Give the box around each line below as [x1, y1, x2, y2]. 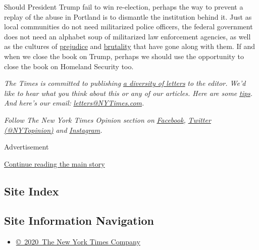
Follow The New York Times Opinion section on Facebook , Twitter [4, 114, 211, 125]
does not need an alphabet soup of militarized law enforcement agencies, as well [4, 31, 251, 41]
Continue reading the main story [4, 158, 105, 169]
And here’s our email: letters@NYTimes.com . [4, 97, 144, 108]
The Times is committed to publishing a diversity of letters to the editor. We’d [4, 78, 246, 88]
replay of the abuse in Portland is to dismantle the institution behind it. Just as [4, 11, 252, 22]
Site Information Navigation [4, 213, 154, 228]
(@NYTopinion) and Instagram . [4, 124, 102, 135]
